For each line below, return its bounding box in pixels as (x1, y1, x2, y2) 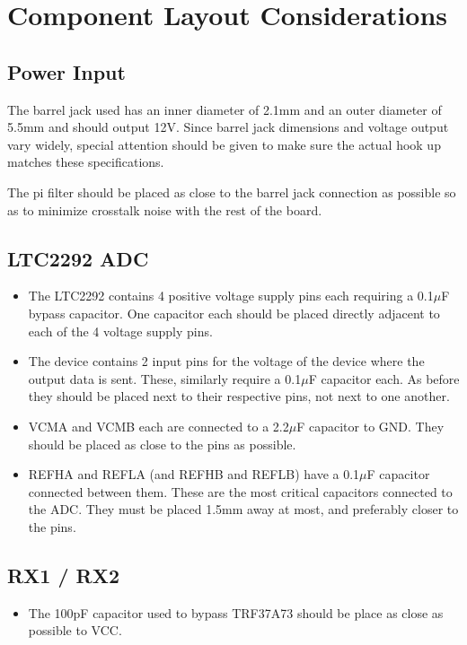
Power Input (7, 57, 126, 85)
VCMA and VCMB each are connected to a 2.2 (28, 416, 289, 435)
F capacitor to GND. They (296, 416, 445, 435)
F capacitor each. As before (308, 369, 460, 388)
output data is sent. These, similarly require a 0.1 (28, 369, 302, 388)
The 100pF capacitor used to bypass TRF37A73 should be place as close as (28, 603, 444, 622)
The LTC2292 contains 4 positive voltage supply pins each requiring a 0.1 (28, 286, 434, 305)
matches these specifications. (7, 153, 164, 171)
